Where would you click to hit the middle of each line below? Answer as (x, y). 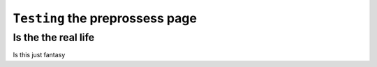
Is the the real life (54, 38)
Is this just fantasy (39, 55)
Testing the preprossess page (105, 18)
